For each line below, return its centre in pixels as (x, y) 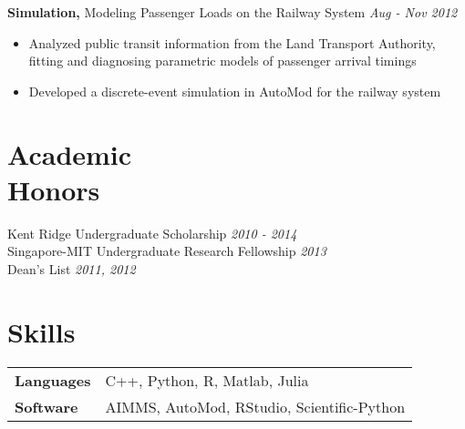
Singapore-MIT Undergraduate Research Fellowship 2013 (167, 251)
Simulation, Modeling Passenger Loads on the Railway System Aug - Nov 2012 (232, 12)
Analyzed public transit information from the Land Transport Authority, (232, 42)
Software (46, 406)
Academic (70, 153)
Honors (54, 189)
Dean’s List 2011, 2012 (72, 268)
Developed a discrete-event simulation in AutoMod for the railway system (235, 91)
